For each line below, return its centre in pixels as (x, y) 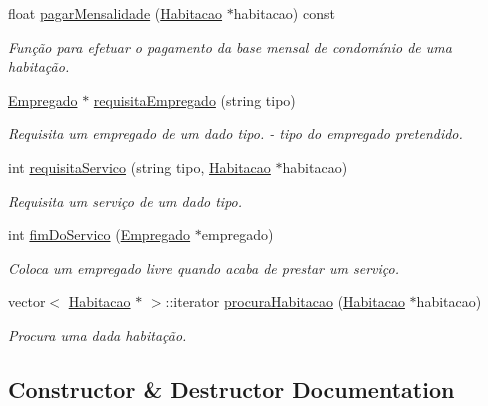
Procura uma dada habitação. (97, 334)
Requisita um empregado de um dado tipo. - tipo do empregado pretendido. (235, 133)
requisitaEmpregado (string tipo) (194, 99)
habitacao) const (284, 13)
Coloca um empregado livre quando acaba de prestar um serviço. (203, 267)
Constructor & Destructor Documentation (231, 388)
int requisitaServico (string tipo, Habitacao (139, 166)
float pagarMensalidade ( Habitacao (115, 13)
